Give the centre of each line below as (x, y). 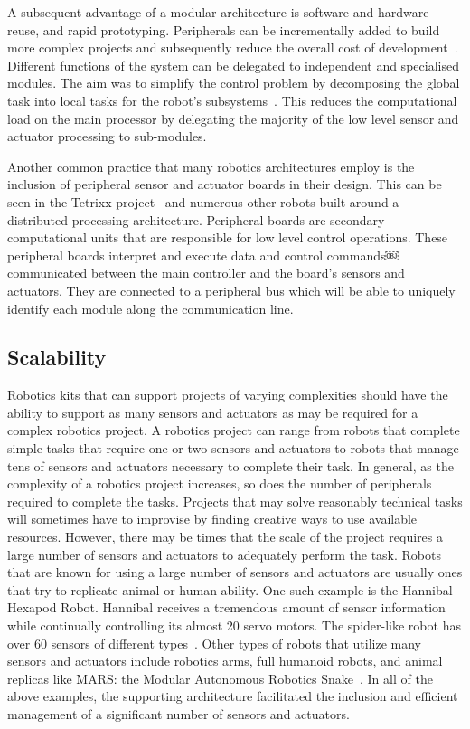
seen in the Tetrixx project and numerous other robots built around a (203, 201)
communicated (47, 273)
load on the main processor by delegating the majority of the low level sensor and (233, 118)
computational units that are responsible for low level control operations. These (228, 237)
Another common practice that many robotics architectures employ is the (211, 166)
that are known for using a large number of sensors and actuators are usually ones (235, 572)
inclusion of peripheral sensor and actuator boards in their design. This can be (225, 184)
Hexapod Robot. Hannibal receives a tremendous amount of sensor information (226, 607)
